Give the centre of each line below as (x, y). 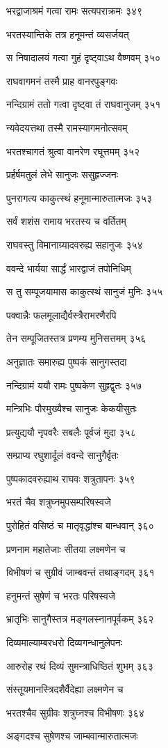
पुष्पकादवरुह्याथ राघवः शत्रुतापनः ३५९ (71, 478)
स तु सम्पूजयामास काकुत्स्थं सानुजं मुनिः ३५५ (85, 291)
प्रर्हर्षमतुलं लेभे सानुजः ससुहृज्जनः (62, 174)
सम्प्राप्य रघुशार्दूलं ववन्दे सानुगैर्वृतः (62, 455)
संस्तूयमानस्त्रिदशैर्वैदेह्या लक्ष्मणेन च (65, 689)
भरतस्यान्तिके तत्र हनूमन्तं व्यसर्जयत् (68, 34)
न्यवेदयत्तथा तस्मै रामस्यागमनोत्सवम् (67, 127)
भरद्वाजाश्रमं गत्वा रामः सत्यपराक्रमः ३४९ (75, 10)
